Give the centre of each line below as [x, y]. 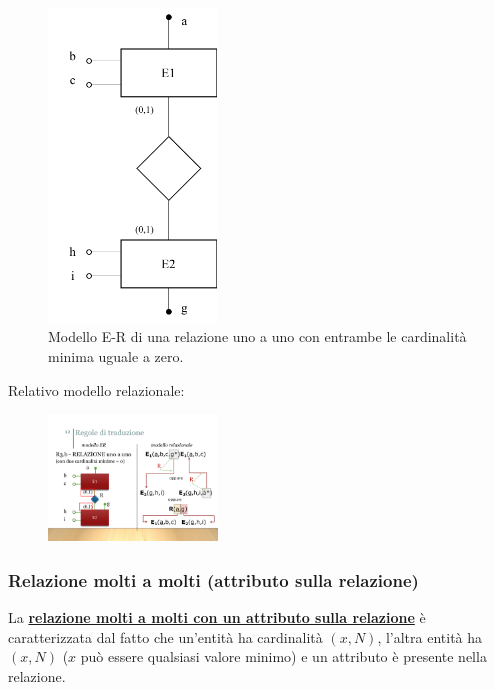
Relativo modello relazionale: [96, 389]
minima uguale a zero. [116, 355]
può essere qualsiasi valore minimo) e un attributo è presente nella [283, 656]
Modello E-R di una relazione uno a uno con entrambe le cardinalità [257, 336]
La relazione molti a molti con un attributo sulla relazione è [217, 617]
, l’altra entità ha [430, 636]
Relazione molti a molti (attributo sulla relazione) [213, 579]
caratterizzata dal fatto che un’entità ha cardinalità [165, 636]
